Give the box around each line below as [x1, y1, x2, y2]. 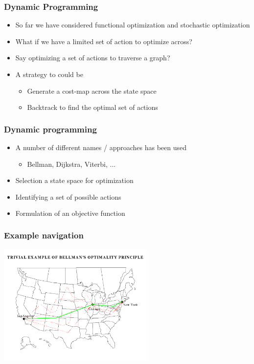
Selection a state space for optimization [15, 175, 134, 185]
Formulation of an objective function [15, 208, 125, 218]
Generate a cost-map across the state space [27, 85, 157, 96]
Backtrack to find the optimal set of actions [27, 102, 158, 112]
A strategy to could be [15, 69, 83, 79]
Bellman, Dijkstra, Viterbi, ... [27, 158, 116, 169]
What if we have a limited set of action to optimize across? [15, 36, 192, 46]
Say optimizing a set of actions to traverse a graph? [15, 52, 170, 63]
